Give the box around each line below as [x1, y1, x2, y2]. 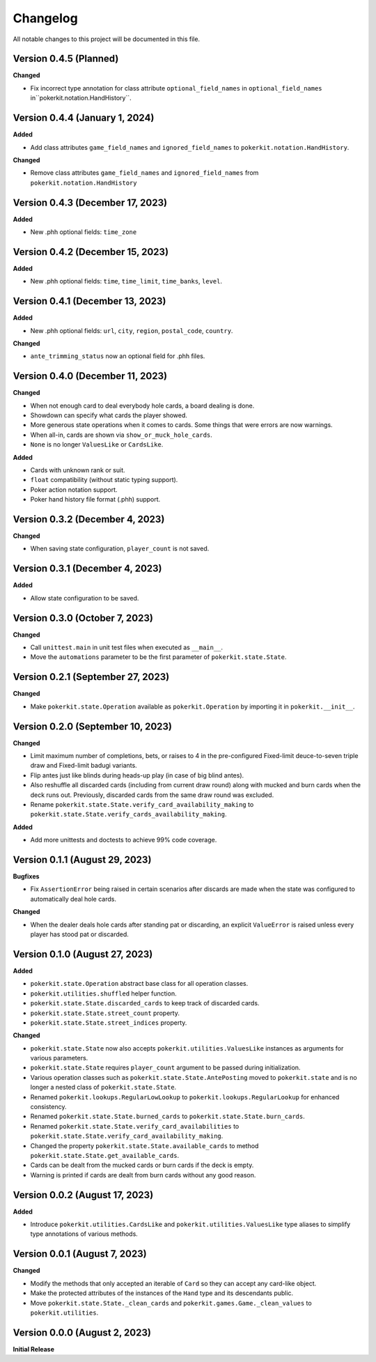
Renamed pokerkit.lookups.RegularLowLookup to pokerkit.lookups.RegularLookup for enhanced [30, 1092, 340, 1101]
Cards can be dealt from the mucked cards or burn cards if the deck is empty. [30, 1161, 254, 1170]
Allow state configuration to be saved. [30, 594, 139, 602]
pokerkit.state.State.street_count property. [30, 1009, 180, 1017]
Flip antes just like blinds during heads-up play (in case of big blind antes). [30, 771, 244, 780]
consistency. [30, 1103, 67, 1111]
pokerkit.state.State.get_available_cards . [30, 1151, 180, 1159]
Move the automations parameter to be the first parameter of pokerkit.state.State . [30, 653, 287, 661]
